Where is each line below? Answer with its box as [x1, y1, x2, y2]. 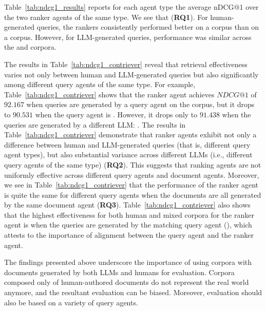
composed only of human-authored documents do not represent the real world [4, 277, 249, 287]
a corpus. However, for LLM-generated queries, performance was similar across [4, 31, 252, 42]
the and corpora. [4, 42, 56, 52]
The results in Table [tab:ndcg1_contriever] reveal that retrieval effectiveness [4, 58, 248, 69]
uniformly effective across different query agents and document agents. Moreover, [4, 169, 259, 180]
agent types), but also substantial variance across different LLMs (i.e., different [4, 149, 253, 160]
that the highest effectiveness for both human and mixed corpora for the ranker [4, 209, 254, 220]
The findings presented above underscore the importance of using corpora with [4, 257, 252, 267]
